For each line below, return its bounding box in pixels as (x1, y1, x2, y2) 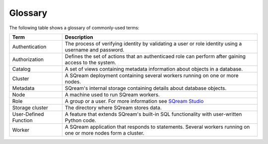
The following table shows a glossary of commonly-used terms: (9, 25, 139, 31)
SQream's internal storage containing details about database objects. (65, 85, 227, 92)
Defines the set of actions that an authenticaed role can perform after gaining (65, 52, 246, 59)
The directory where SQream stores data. (65, 104, 162, 111)
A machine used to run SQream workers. (65, 91, 160, 98)
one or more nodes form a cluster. (65, 129, 145, 136)
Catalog (12, 65, 31, 72)
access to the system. (65, 59, 117, 66)
